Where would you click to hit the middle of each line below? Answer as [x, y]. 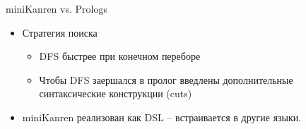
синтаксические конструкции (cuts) [116, 93]
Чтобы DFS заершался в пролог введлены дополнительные [166, 79]
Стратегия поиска [60, 32]
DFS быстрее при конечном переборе [120, 56]
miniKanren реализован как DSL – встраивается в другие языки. [162, 117]
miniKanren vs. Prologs [57, 8]
